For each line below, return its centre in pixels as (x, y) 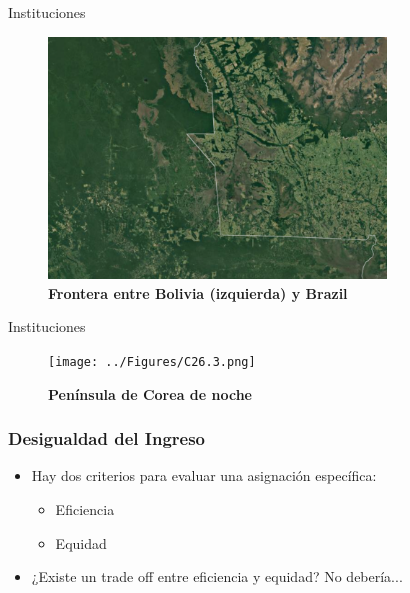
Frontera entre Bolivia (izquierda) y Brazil (198, 292)
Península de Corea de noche (150, 393)
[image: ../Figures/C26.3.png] (152, 361)
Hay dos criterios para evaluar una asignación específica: (204, 475)
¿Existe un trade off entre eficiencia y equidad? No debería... (217, 576)
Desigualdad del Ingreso (106, 438)
